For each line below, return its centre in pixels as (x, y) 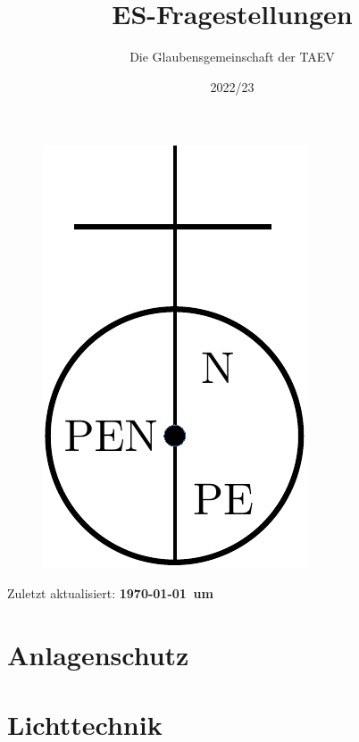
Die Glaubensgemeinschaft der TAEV (232, 57)
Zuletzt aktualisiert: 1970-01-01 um (110, 592)
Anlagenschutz (98, 654)
